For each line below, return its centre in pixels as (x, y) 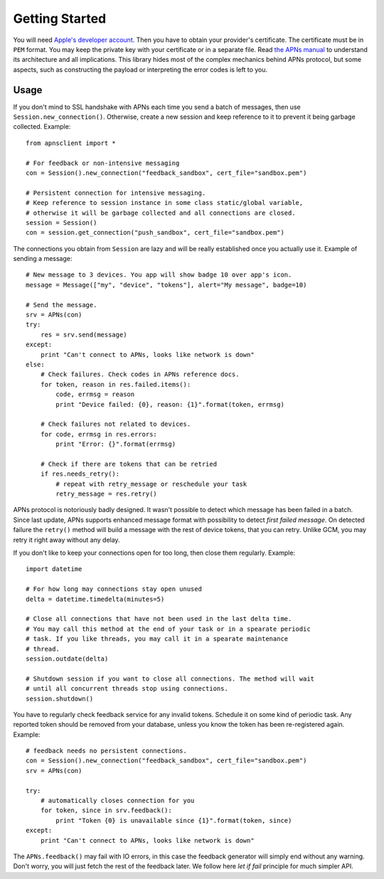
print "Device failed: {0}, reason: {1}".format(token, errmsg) (170, 404)
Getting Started (60, 18)
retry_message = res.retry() (107, 494)
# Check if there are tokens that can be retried (128, 464)
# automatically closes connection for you (117, 801)
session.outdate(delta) (67, 659)
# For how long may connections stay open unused (114, 589)
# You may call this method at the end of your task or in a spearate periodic (168, 629)
